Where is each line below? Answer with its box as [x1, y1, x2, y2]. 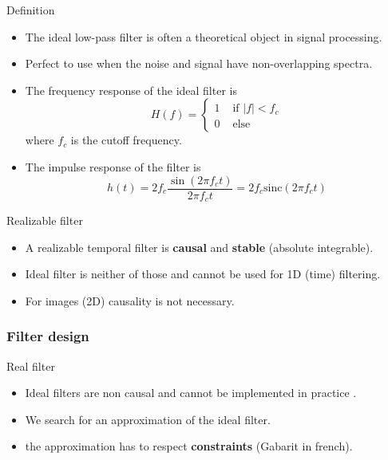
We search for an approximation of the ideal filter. [25, 411, 271, 427]
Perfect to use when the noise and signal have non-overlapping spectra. [25, 55, 373, 72]
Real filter [6, 357, 55, 374]
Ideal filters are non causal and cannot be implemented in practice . [25, 384, 357, 401]
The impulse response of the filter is [25, 158, 201, 175]
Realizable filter [6, 212, 83, 229]
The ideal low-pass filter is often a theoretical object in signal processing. [25, 28, 382, 45]
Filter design [6, 326, 89, 346]
